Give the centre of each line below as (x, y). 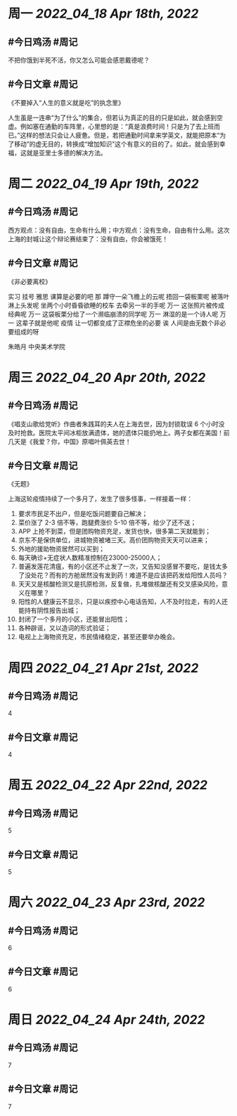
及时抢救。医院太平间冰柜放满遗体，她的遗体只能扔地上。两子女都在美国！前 (119, 432)
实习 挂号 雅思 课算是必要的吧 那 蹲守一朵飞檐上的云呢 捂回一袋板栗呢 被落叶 (119, 296)
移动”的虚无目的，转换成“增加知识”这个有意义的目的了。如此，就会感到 (117, 143)
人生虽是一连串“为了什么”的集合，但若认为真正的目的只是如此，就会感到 (113, 117)
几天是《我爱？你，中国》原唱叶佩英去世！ (70, 441)
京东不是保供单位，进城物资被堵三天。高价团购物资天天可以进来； (114, 540)
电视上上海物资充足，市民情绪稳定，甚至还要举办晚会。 (98, 637)
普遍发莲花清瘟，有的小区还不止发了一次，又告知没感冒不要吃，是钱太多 (123, 567)
